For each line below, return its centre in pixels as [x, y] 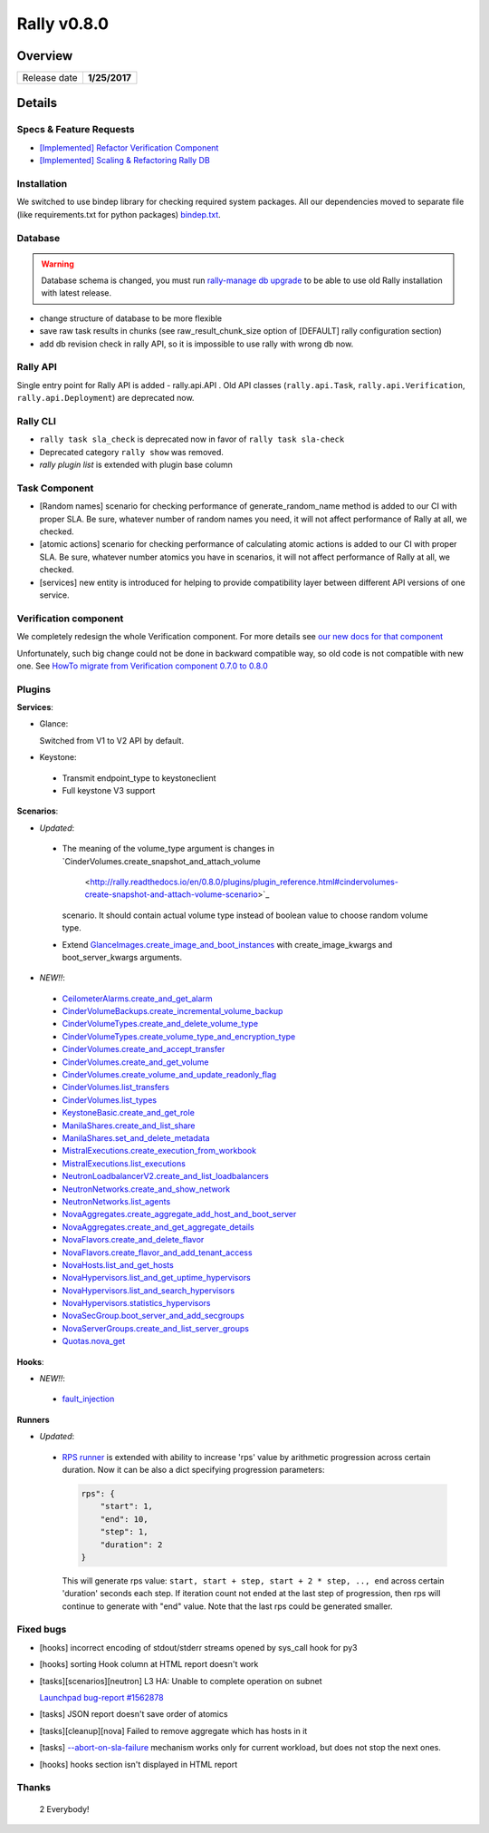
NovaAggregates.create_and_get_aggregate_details [158, 1227]
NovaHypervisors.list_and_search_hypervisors [149, 1290]
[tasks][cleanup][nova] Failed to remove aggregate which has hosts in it [173, 1731]
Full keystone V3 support [109, 790]
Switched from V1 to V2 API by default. [112, 740]
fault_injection [88, 1399]
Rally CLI [36, 421]
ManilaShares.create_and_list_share [129, 1126]
